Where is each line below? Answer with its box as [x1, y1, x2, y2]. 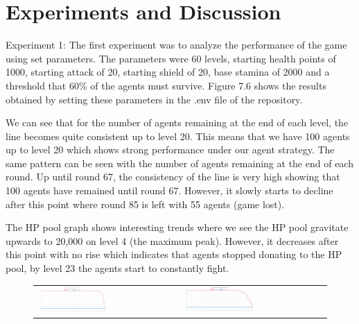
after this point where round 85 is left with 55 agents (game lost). [6, 196, 285, 211]
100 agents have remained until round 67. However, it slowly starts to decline [6, 183, 333, 198]
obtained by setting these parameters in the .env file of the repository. [6, 92, 303, 106]
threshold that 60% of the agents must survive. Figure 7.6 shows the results [6, 78, 326, 92]
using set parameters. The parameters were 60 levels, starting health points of [6, 51, 336, 65]
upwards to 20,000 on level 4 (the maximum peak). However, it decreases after [6, 233, 339, 248]
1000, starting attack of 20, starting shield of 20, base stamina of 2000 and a [6, 65, 330, 79]
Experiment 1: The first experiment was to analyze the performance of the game [6, 37, 347, 52]
